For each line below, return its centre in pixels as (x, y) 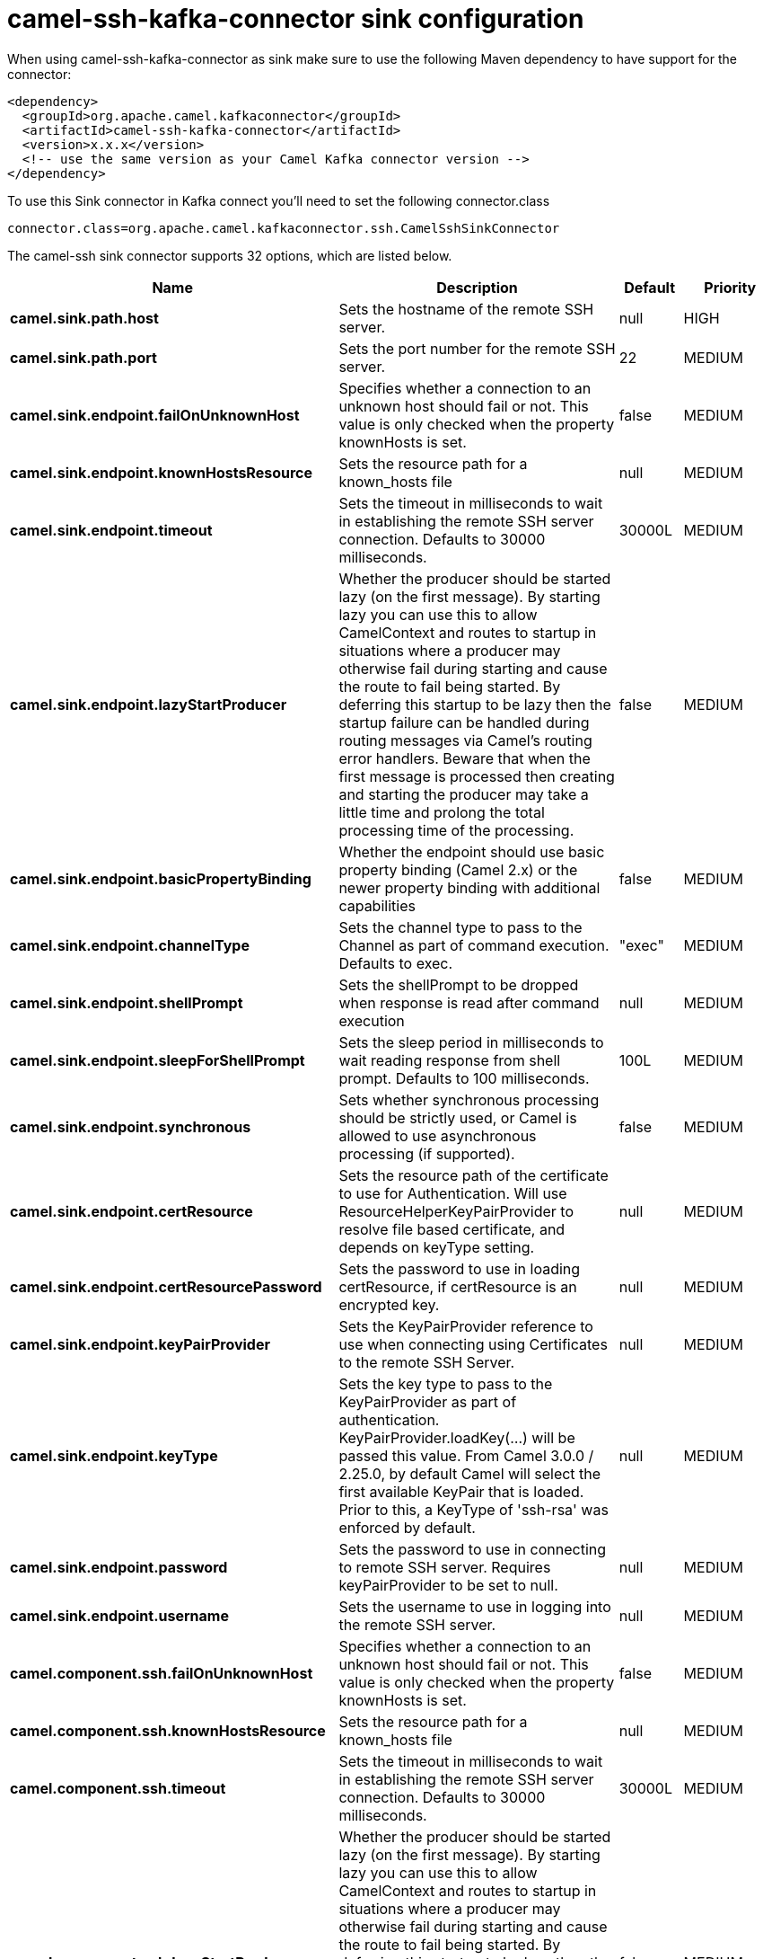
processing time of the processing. (456, 830)
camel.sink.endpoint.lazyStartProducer (149, 704)
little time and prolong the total (442, 812)
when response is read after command (469, 1002)
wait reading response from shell (450, 1060)
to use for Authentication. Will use (453, 1193)
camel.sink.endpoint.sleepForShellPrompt (158, 1060)
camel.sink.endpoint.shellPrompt (127, 1002)
